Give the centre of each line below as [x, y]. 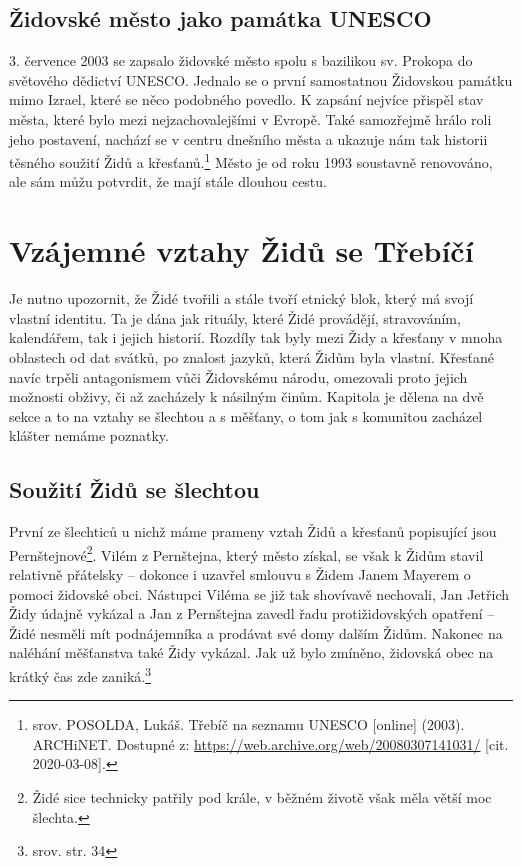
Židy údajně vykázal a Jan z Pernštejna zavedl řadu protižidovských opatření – [252, 613]
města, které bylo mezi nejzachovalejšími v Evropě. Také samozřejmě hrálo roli [250, 118]
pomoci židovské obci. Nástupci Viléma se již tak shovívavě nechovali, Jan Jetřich [259, 593]
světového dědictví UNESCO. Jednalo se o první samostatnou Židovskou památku [261, 79]
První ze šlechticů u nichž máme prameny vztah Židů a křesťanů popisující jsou [253, 531]
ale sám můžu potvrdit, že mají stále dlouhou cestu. [168, 181]
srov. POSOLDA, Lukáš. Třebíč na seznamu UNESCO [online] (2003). [248, 724]
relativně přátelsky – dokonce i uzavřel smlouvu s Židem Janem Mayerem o [240, 573]
